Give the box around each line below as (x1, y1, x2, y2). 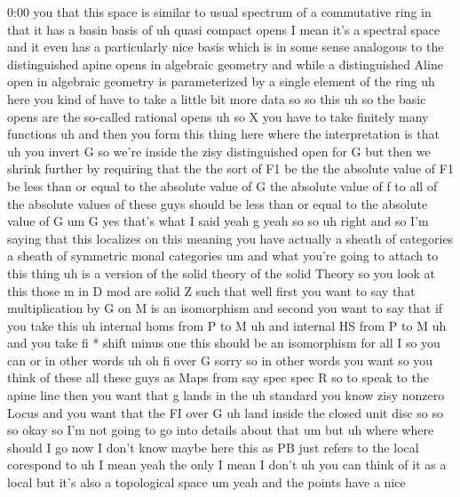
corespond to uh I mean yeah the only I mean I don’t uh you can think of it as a (7, 455, 447, 474)
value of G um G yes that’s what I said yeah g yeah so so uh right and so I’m (7, 212, 429, 230)
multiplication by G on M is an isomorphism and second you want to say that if (7, 299, 443, 317)
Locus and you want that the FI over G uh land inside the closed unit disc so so (7, 403, 443, 421)
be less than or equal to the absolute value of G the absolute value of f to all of (7, 176, 438, 195)
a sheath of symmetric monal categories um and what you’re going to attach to (7, 246, 439, 265)
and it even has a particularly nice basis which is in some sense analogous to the (7, 37, 444, 56)
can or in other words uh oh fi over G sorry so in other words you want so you (7, 350, 433, 369)
